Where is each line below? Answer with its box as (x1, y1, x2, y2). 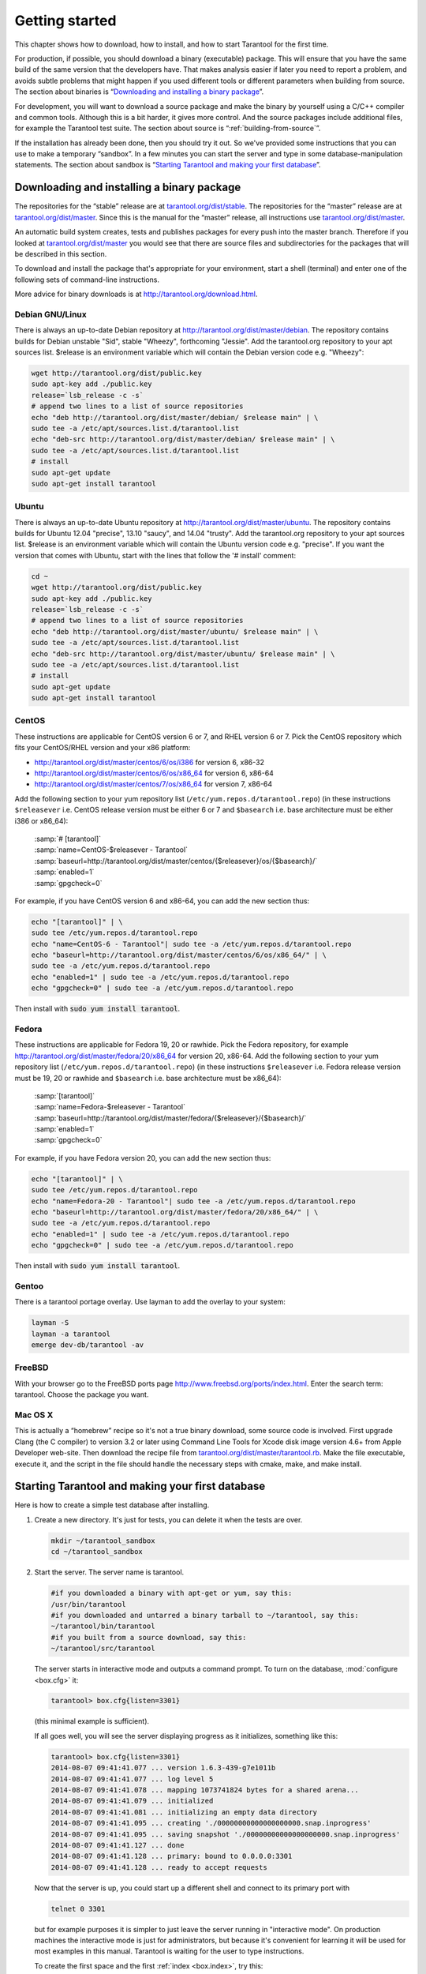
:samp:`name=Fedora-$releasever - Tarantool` (34, 1102, 185, 1112)
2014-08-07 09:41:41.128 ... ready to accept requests (50, 1863, 267, 1871)
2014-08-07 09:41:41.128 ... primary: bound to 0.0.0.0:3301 (50, 1852, 293, 1861)
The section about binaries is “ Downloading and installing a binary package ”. (14, 87, 264, 96)
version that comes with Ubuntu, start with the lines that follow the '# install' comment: (14, 550, 296, 560)
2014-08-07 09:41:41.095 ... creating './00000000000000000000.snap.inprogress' (50, 1818, 372, 1828)
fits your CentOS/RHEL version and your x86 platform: (14, 743, 191, 752)
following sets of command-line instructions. (14, 275, 160, 284)
